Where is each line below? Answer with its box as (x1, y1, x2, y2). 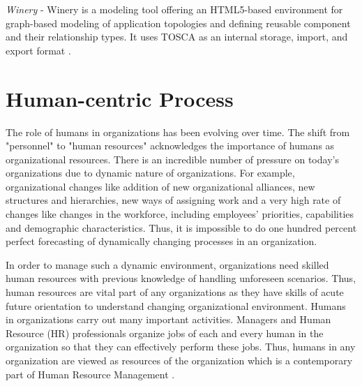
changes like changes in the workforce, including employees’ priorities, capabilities (6, 207, 354, 221)
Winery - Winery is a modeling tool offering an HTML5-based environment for (6, 2, 343, 16)
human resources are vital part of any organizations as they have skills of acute (6, 285, 344, 299)
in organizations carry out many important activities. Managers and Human (6, 312, 331, 327)
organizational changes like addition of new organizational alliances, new (6, 179, 315, 193)
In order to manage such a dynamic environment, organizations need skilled (6, 257, 329, 272)
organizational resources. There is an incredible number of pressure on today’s (6, 151, 339, 166)
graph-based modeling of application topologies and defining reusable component (6, 15, 351, 30)
